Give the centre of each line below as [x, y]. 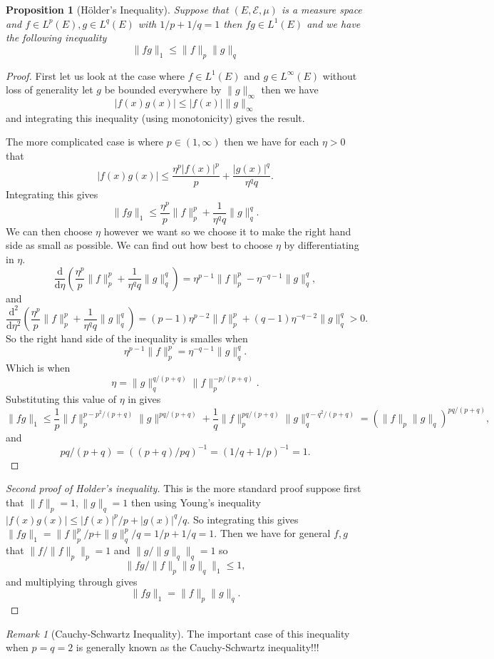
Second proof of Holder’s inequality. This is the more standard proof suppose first [184, 488]
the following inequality [56, 37]
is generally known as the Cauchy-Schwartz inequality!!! [197, 647]
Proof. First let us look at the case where [95, 75]
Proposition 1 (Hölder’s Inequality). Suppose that [117, 9]
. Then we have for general [272, 533]
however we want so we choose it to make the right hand [227, 231]
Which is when [38, 368]
